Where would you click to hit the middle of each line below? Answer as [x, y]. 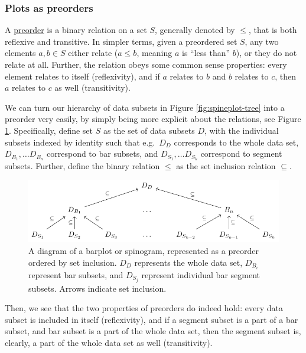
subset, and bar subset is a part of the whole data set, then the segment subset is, [153, 331]
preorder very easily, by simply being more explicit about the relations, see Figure [153, 119]
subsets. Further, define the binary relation [82, 166]
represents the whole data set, [188, 262]
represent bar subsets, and [76, 274]
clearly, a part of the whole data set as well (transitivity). [109, 343]
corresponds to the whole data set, [236, 142]
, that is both [273, 30]
